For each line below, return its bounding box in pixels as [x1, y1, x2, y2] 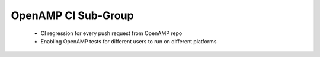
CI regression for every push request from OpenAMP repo [40, 30, 183, 37]
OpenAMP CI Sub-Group [11, 9, 134, 22]
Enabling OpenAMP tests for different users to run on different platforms [40, 37, 217, 45]
